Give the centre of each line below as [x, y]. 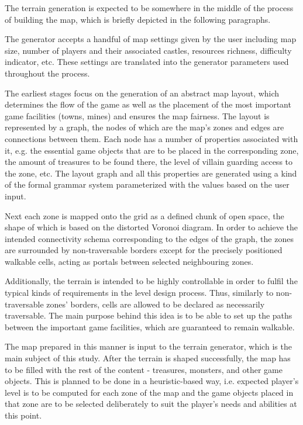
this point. [23, 415]
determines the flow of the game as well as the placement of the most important [148, 104]
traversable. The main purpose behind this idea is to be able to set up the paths [149, 315]
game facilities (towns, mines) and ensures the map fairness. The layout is [137, 115]
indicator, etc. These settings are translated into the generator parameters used [147, 62]
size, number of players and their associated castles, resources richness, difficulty [148, 50]
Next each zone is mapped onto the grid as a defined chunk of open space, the [144, 215]
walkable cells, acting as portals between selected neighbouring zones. [129, 261]
